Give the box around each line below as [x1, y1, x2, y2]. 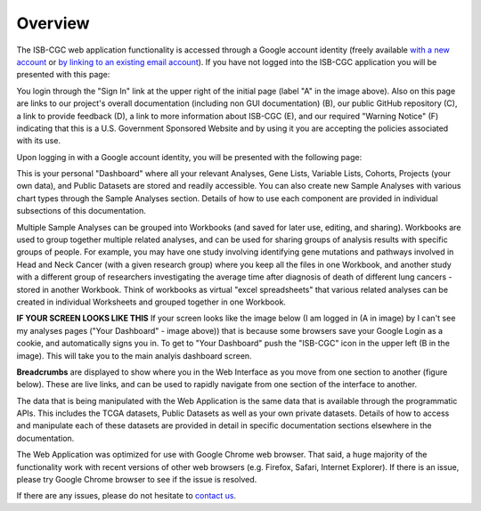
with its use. [16, 135, 61, 146]
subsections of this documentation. [16, 206, 146, 216]
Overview [16, 13, 90, 33]
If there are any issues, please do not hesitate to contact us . [16, 491, 236, 501]
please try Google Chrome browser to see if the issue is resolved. [16, 474, 257, 485]
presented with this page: [16, 69, 110, 80]
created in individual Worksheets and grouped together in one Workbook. [16, 296, 287, 307]
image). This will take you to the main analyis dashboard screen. [16, 350, 253, 361]
